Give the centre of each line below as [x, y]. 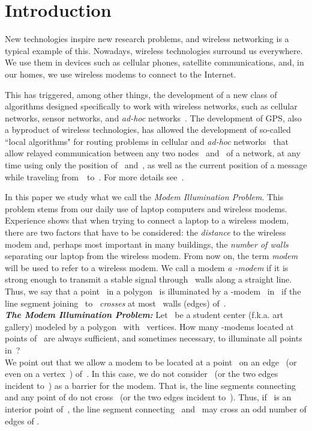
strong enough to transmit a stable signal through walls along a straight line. [148, 279]
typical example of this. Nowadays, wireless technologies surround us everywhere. [154, 50]
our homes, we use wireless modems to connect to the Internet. [121, 74]
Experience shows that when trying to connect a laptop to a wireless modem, [147, 220]
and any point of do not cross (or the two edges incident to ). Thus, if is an [148, 397]
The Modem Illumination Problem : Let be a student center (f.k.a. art [144, 315]
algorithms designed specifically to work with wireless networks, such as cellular [151, 106]
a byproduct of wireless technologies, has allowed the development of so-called [148, 130]
